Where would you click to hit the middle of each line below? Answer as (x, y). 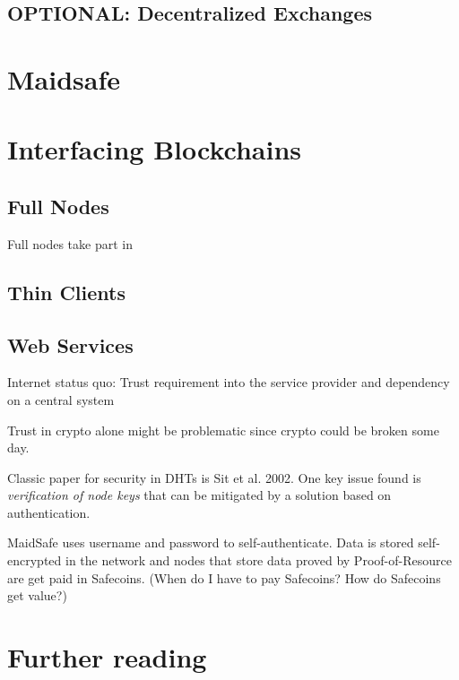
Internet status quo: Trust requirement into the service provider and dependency (229, 382)
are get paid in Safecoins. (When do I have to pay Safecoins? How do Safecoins (224, 577)
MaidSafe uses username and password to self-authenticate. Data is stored (211, 542)
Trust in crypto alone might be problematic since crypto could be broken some (223, 430)
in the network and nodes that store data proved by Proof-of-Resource (258, 560)
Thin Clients (66, 292)
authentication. (49, 512)
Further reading (107, 657)
